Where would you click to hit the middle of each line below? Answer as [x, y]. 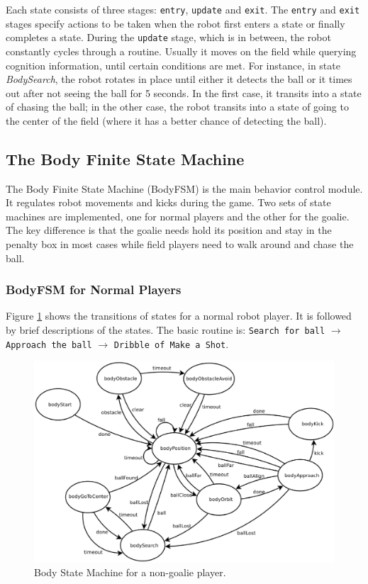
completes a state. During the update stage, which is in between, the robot [168, 37]
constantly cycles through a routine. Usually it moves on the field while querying [181, 51]
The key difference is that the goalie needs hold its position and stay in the [169, 230]
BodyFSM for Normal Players [94, 290]
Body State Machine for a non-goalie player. [130, 572]
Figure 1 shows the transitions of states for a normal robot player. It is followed [179, 316]
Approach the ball [49, 345]
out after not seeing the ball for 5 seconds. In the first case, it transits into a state [184, 92]
